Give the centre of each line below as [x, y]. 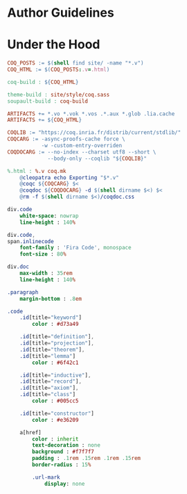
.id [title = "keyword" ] [51, 318]
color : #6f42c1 [55, 363]
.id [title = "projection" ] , [57, 343]
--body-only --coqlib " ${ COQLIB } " [97, 158]
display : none [64, 484]
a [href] [30, 432]
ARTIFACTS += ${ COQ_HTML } [44, 120]
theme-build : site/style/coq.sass [59, 94]
